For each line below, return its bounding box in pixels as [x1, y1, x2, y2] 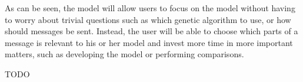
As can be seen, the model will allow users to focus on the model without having [5, 2, 295, 14]
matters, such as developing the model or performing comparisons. [5, 48, 244, 60]
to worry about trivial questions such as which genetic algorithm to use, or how [5, 13, 291, 25]
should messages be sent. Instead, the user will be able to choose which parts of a [5, 25, 298, 37]
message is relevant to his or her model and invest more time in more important [5, 36, 293, 48]
